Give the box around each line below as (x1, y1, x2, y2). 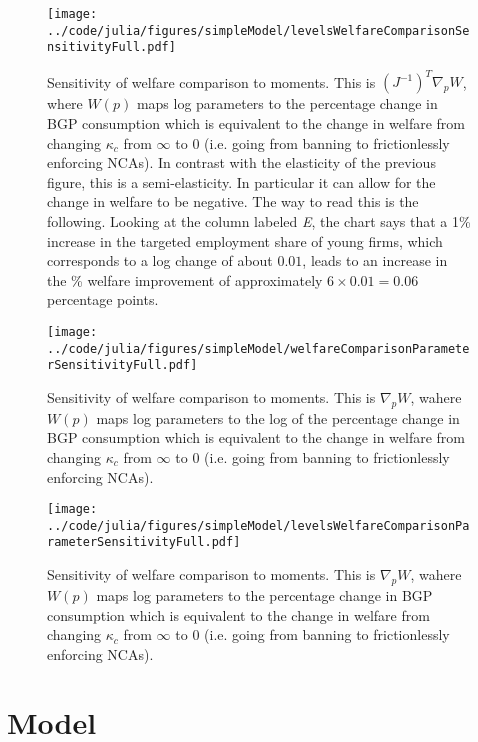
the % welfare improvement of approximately (47, 269, 323, 290)
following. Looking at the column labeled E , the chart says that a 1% (47, 211, 471, 232)
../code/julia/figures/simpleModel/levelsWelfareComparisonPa (47, 518, 470, 533)
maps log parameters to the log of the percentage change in (96, 407, 460, 428)
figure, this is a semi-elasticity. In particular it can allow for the (47, 171, 436, 192)
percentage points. (47, 289, 159, 310)
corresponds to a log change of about (47, 250, 273, 271)
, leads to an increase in (302, 250, 448, 271)
